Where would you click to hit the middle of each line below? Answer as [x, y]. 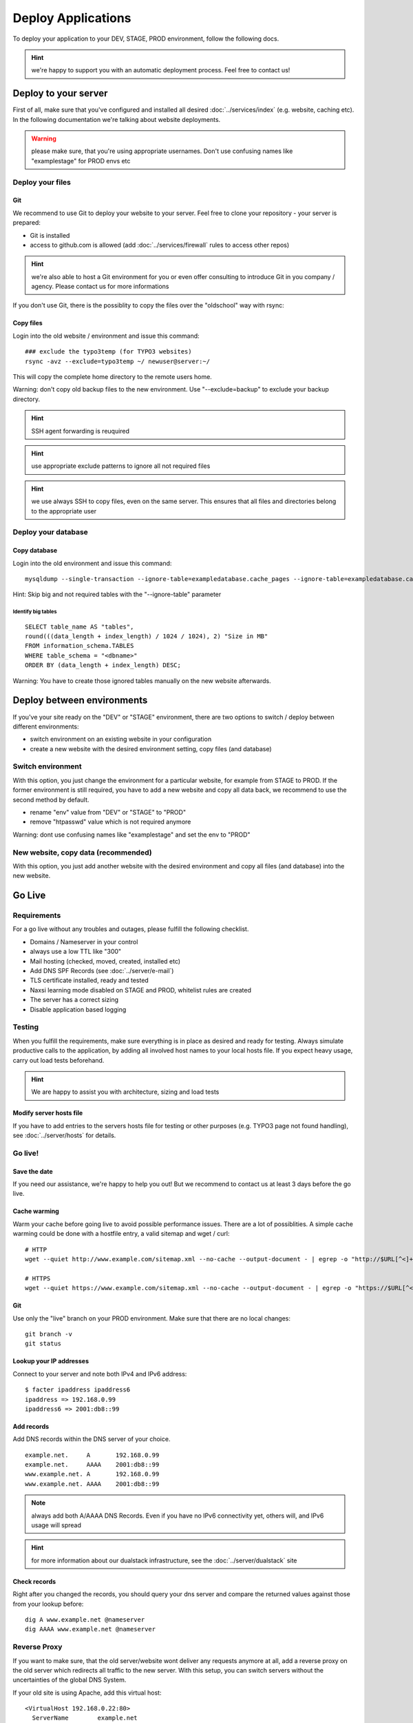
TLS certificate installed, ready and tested [89, 980]
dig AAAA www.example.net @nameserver [91, 1629]
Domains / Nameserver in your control [84, 941]
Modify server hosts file [48, 1113]
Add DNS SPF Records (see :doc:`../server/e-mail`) [102, 971]
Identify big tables [35, 612]
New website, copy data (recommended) [82, 853]
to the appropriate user [64, 511]
